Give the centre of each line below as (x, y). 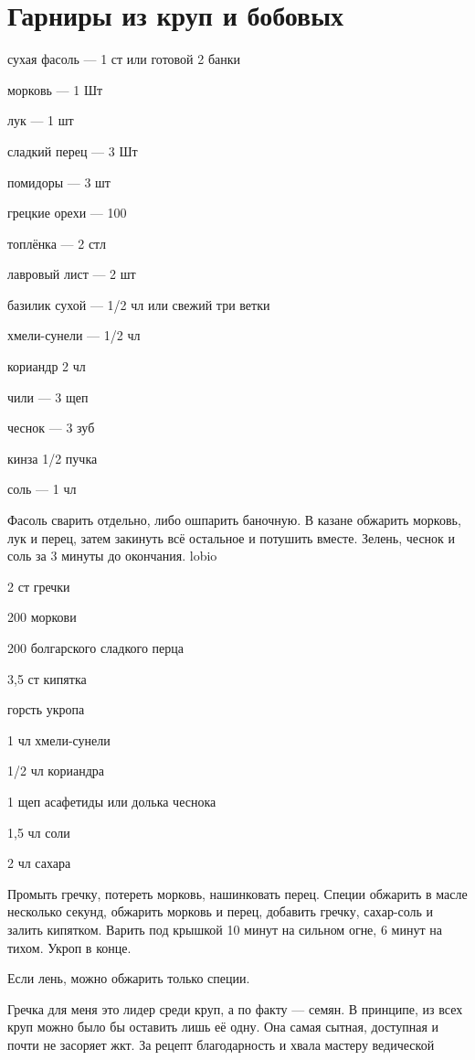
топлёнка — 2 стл (57, 243)
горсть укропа (46, 709)
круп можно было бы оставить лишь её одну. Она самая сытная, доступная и (223, 1027)
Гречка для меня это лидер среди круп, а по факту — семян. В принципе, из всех (235, 1008)
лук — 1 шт (41, 120)
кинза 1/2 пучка (53, 458)
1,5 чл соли (39, 832)
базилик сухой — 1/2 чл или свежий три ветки (139, 304)
